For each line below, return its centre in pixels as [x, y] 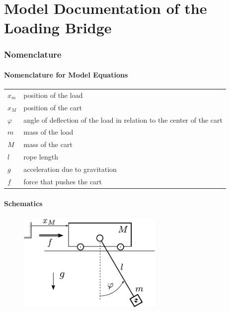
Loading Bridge [58, 28]
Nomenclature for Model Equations [66, 75]
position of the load [53, 95]
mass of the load [48, 132]
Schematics [23, 203]
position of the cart [53, 107]
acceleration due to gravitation [70, 169]
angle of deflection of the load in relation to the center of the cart [123, 119]
